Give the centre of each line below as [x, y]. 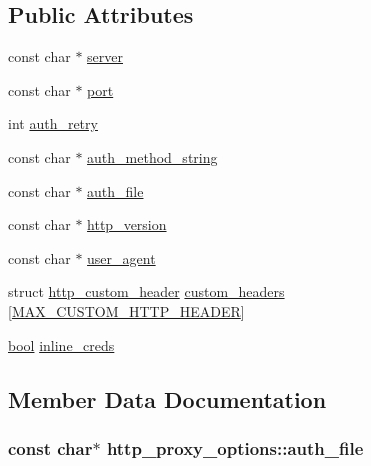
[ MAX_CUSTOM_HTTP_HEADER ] [126, 310]
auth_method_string [152, 156]
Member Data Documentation [167, 398]
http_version [127, 224]
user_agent [121, 257]
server [105, 56]
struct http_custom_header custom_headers [146, 291]
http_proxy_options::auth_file [235, 447]
